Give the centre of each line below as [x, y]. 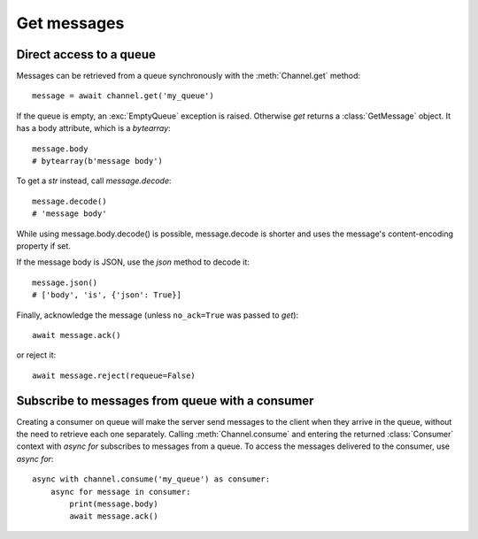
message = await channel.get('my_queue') [123, 96]
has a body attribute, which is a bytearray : [94, 128]
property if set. [43, 246]
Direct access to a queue [86, 54]
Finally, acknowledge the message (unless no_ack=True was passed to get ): [158, 315]
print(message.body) [114, 504]
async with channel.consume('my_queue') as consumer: [151, 479]
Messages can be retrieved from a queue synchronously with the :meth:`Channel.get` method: [189, 76]
